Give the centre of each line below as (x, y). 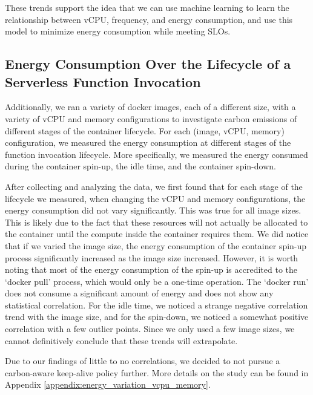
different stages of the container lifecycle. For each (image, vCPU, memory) (145, 130)
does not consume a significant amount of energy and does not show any (139, 293)
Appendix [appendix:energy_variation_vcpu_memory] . (108, 384)
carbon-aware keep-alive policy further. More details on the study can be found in (157, 372)
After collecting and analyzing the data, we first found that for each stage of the (154, 186)
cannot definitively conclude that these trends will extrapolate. (121, 340)
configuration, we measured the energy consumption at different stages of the (148, 142)
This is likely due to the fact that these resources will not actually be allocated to (156, 222)
